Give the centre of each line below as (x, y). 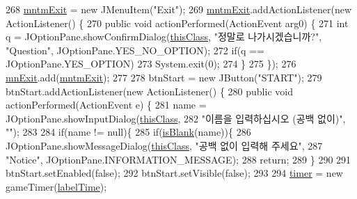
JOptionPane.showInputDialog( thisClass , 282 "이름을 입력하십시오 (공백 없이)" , (176, 118)
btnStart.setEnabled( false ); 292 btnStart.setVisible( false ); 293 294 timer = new (174, 173)
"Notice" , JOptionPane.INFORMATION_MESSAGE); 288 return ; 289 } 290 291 (178, 159)
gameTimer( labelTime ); (56, 186)
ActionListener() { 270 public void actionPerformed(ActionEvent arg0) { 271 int (177, 23)
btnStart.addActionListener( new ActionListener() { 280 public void (149, 91)
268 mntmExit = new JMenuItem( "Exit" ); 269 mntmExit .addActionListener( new (178, 9)
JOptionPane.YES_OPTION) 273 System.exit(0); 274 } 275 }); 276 (151, 64)
